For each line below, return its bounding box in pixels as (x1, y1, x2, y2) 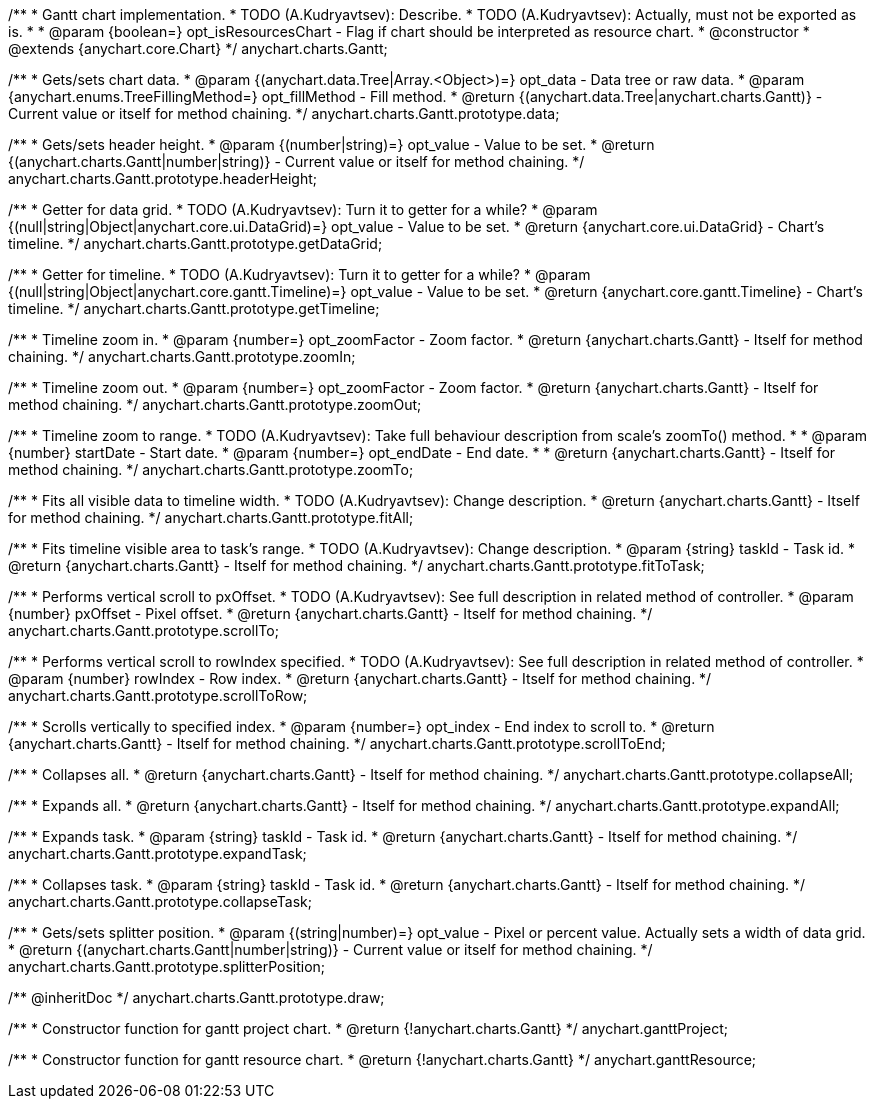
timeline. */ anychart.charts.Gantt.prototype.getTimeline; (8, 300, 380, 317)
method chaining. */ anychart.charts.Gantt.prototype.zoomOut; (8, 396, 422, 413)
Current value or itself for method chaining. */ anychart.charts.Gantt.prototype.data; (8, 105, 560, 122)
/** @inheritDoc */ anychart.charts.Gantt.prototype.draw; (8, 989, 385, 1006)
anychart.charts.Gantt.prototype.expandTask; (8, 845, 307, 862)
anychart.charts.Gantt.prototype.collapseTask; (8, 893, 312, 910)
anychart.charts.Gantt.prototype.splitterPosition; (8, 958, 326, 975)
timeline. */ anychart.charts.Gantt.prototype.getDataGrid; (8, 235, 383, 252)
